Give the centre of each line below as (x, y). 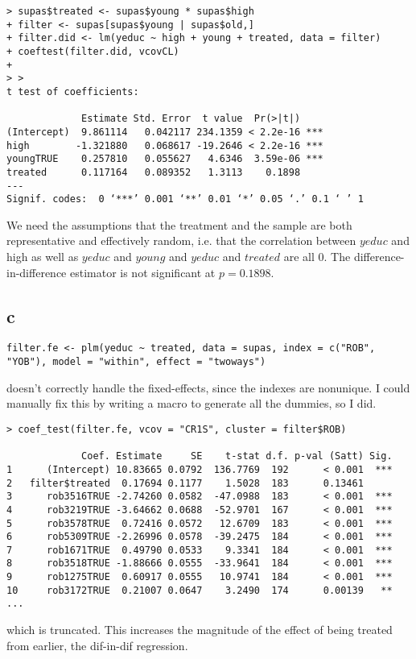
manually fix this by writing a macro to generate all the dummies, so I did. (192, 403)
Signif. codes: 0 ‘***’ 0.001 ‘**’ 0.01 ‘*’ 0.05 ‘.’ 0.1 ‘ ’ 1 (185, 199)
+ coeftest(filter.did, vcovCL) (93, 51)
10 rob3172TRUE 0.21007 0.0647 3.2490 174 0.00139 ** (200, 590)
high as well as (43, 257)
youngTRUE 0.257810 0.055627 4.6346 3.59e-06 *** (165, 159)
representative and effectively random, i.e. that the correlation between (181, 240)
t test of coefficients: (73, 91)
